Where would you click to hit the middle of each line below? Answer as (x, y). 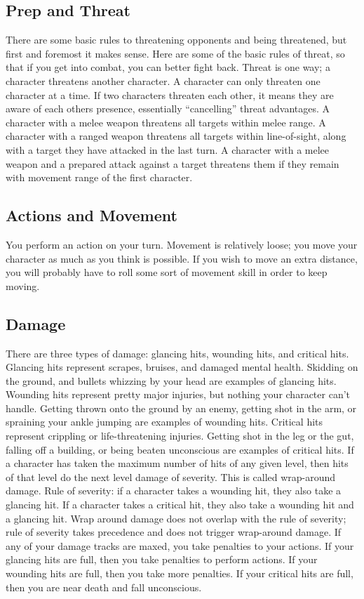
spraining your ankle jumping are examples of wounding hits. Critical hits (164, 422)
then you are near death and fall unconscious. (104, 587)
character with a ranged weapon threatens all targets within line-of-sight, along (176, 136)
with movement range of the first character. (99, 177)
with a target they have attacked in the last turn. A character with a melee (168, 149)
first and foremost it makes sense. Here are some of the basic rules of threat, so (175, 53)
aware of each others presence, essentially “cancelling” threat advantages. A (168, 108)
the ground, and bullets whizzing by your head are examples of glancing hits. (171, 380)
